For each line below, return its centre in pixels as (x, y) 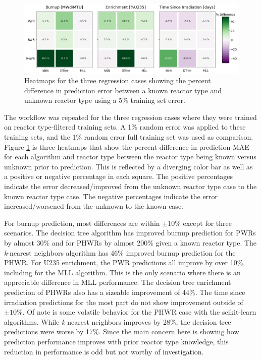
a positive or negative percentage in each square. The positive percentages (119, 176)
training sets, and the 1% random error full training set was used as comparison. (129, 137)
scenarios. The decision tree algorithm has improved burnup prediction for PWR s (130, 233)
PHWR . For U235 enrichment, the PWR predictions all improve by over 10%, (125, 262)
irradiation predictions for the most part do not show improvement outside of (124, 302)
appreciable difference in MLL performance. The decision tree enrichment (118, 282)
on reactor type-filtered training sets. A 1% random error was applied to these (125, 127)
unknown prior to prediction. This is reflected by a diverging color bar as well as (128, 166)
